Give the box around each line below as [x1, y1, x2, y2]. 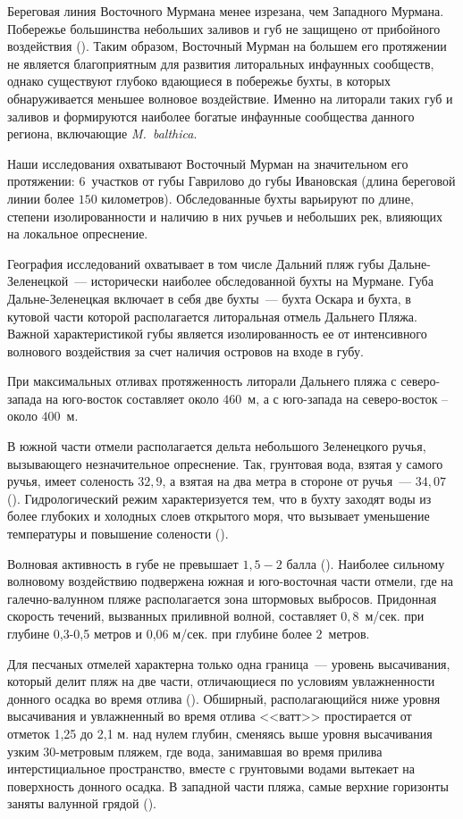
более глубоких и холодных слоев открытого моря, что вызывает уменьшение [7, 506, 430, 525]
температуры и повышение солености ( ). [7, 524, 229, 543]
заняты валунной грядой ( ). [7, 794, 156, 813]
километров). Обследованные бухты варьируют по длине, [101, 188, 414, 207]
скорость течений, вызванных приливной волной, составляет [7, 606, 337, 625]
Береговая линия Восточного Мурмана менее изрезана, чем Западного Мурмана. [7, 2, 444, 20]
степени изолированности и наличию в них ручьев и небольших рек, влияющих [7, 206, 443, 225]
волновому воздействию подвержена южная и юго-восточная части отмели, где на [7, 572, 454, 590]
